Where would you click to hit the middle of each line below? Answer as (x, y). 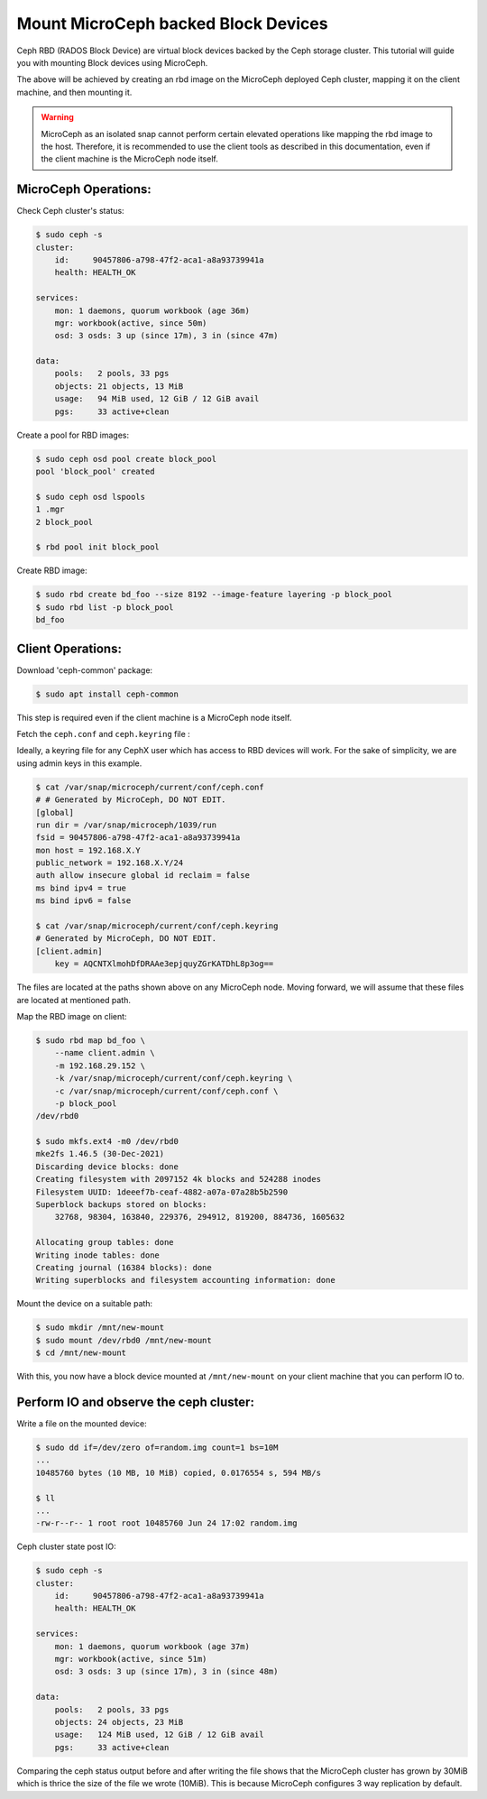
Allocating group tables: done (105, 1242)
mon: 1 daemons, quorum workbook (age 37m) (152, 1646)
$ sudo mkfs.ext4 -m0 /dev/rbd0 (107, 1142)
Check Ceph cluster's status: (71, 211)
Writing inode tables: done (97, 1255)
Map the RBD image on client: (72, 1016)
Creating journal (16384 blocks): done (124, 1267)
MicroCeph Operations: (84, 189)
